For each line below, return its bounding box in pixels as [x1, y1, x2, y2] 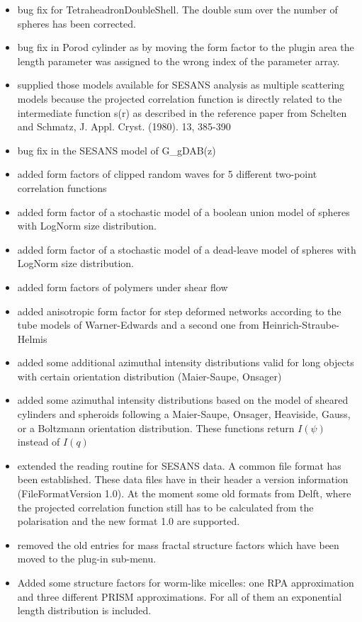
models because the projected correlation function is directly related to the [17, 91, 342, 106]
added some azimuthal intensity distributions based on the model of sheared [17, 392, 349, 407]
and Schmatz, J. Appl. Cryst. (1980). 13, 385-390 [17, 119, 231, 134]
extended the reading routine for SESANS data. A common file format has [17, 458, 341, 473]
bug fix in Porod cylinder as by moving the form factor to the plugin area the [17, 40, 354, 55]
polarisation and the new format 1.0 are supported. [17, 514, 240, 528]
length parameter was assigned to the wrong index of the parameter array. [17, 53, 340, 68]
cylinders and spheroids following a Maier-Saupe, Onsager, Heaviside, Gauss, [17, 407, 351, 422]
